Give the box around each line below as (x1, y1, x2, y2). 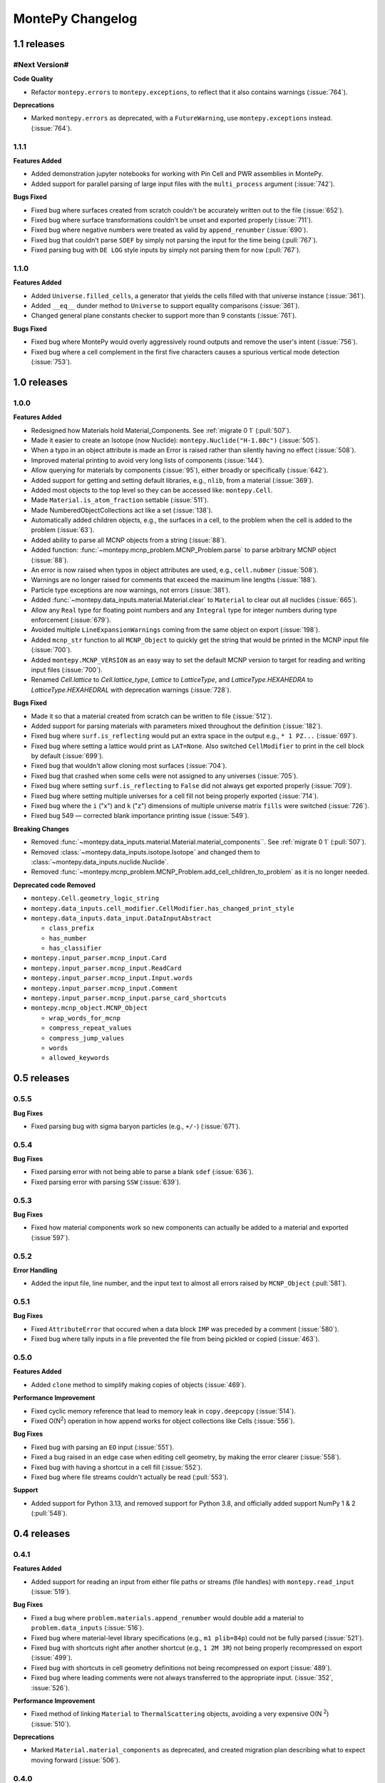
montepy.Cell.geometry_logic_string (31, 894, 160, 902)
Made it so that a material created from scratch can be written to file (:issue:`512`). (31, 712, 272, 720)
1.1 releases (13, 38, 66, 50)
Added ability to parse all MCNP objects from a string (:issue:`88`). (31, 536, 227, 544)
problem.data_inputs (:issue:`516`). (31, 1623, 144, 1633)
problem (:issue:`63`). (31, 526, 95, 534)
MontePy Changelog (13, 11, 138, 26)
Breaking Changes (13, 824, 69, 833)
